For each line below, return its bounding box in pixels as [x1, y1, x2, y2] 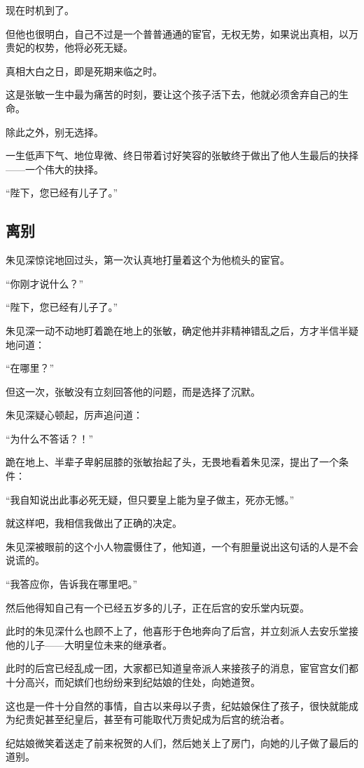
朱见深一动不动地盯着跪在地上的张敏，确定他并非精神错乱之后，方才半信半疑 [6, 323, 358, 337]
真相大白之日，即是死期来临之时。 [6, 63, 162, 78]
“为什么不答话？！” [6, 431, 94, 445]
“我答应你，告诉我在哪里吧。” [6, 577, 138, 591]
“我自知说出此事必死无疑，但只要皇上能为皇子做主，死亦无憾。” [6, 492, 295, 506]
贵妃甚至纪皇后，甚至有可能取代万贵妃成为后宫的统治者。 [24, 712, 290, 727]
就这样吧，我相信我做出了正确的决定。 [6, 516, 182, 530]
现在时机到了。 [6, 3, 74, 17]
